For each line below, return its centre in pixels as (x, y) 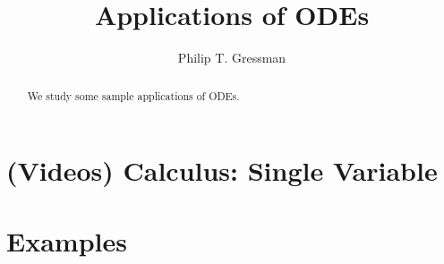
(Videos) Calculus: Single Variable (222, 170)
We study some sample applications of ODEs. (133, 95)
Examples (67, 240)
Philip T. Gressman (232, 58)
